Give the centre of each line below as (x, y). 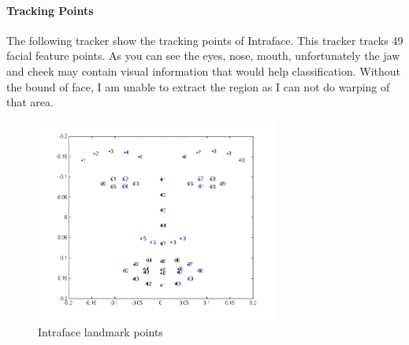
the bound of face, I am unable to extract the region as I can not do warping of (198, 86)
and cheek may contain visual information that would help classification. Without (204, 70)
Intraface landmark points (100, 331)
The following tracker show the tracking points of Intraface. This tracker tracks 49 (205, 40)
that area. (30, 102)
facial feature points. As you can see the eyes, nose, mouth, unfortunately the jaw (203, 56)
